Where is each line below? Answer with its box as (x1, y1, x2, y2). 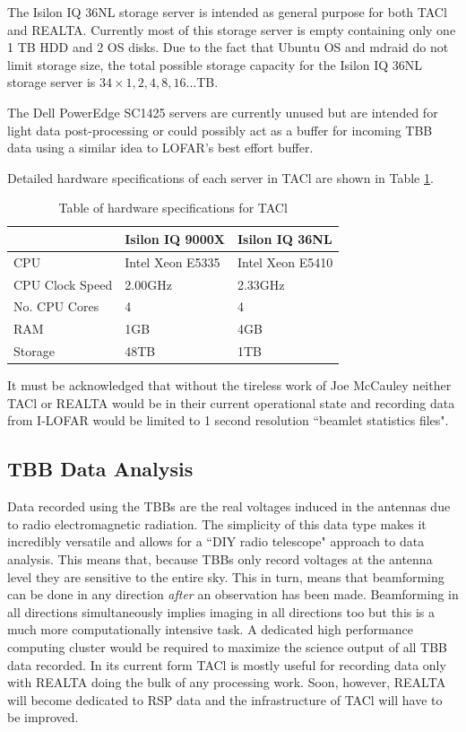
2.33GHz (237, 274, 285, 293)
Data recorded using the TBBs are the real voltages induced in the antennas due (7, 497, 451, 516)
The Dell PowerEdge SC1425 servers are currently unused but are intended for (7, 102, 438, 121)
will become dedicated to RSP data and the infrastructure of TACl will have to (7, 690, 443, 709)
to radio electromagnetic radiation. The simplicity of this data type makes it (7, 514, 427, 533)
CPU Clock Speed (13, 274, 113, 293)
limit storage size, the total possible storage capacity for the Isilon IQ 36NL (7, 55, 423, 74)
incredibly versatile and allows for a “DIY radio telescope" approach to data (7, 532, 425, 551)
